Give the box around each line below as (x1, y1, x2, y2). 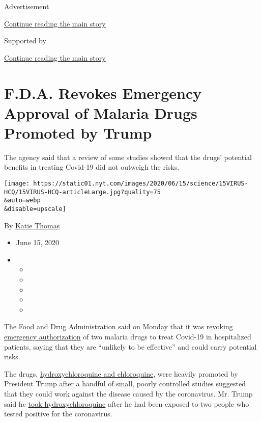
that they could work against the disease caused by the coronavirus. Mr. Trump (4, 388, 253, 399)
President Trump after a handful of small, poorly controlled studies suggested (4, 378, 246, 389)
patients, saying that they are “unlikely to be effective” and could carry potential (4, 341, 257, 352)
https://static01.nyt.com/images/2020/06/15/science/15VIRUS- (33, 180, 248, 188)
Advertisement (4, 1, 49, 11)
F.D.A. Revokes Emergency (4, 82, 202, 103)
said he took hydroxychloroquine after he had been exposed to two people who (4, 398, 249, 409)
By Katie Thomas (4, 220, 60, 230)
